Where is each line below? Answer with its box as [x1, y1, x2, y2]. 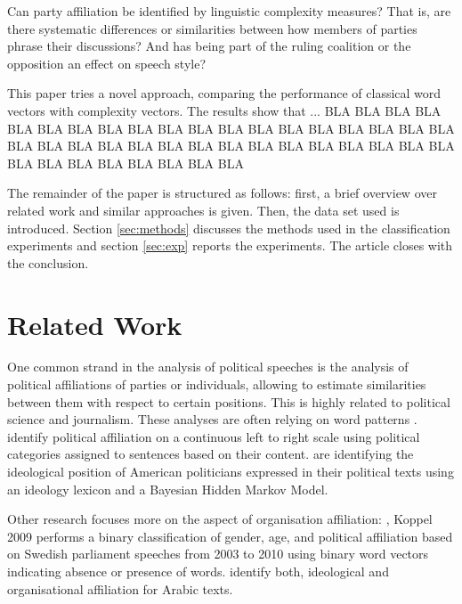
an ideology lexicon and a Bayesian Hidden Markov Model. [7, 479, 328, 498]
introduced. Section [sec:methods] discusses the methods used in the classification [7, 218, 450, 237]
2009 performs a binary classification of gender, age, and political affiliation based [7, 526, 453, 545]
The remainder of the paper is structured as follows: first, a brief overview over [7, 184, 437, 202]
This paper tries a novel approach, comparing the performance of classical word [7, 84, 442, 102]
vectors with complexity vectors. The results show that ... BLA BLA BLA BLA [7, 101, 442, 119]
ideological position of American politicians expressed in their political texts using [7, 462, 454, 480]
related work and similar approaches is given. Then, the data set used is [7, 200, 400, 219]
